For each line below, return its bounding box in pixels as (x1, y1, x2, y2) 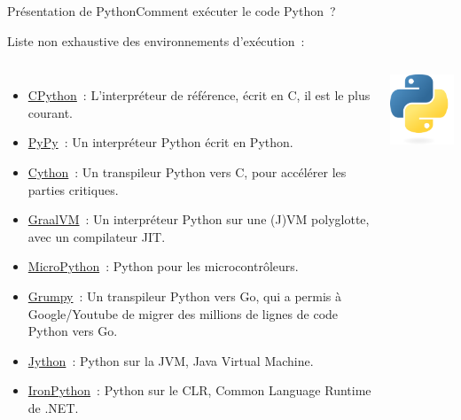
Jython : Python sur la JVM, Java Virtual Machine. (27, 351, 314, 369)
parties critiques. (27, 180, 119, 198)
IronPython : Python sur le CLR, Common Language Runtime (27, 381, 371, 400)
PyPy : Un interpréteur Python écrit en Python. (27, 133, 293, 152)
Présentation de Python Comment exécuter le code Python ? (7, 2, 336, 19)
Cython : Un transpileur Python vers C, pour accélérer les (27, 162, 347, 181)
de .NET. (27, 398, 79, 416)
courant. (27, 103, 74, 121)
